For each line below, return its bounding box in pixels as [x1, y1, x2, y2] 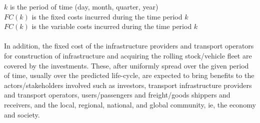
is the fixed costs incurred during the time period [31, 11, 182, 21]
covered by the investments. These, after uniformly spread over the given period [4, 60, 249, 70]
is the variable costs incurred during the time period [31, 21, 192, 31]
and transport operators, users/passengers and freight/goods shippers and [4, 89, 230, 100]
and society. [4, 109, 40, 119]
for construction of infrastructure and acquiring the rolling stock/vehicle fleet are [4, 50, 252, 60]
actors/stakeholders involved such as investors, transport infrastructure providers [4, 79, 252, 90]
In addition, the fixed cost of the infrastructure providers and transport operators [4, 40, 254, 51]
